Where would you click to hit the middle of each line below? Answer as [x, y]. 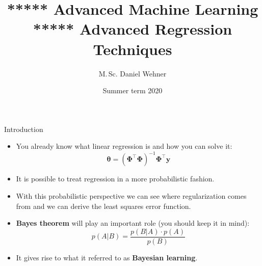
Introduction [24, 129]
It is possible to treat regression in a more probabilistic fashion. [115, 179]
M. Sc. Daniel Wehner [133, 73]
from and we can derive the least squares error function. [103, 206]
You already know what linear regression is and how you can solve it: [124, 146]
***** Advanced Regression [133, 29]
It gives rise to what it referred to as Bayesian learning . [107, 257]
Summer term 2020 [133, 90]
